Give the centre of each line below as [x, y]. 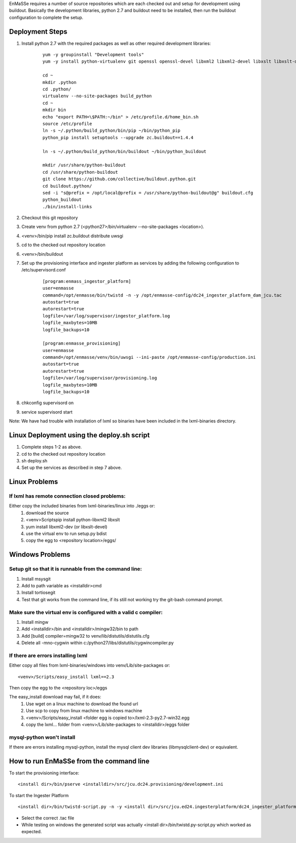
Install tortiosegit [38, 593]
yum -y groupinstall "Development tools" [93, 55]
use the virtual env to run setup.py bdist [66, 534]
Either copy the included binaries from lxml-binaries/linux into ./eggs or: [82, 506]
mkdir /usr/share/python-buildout [84, 165]
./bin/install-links [67, 207]
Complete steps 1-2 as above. [52, 447]
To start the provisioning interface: [44, 773]
